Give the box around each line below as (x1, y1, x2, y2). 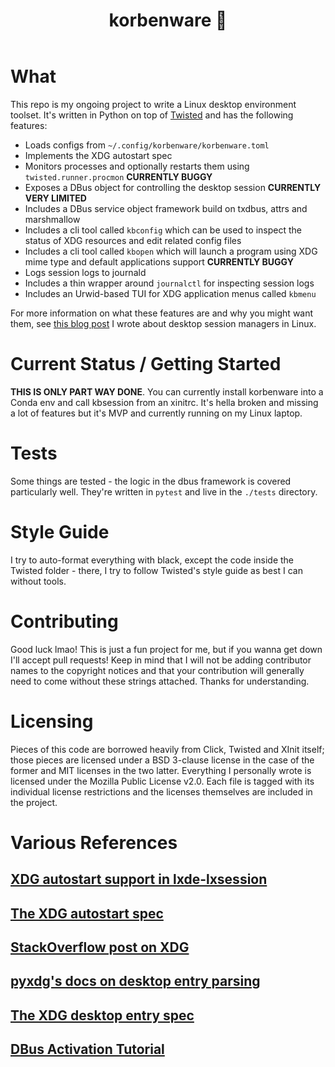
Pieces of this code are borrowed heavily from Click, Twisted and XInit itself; (10, 743, 325, 755)
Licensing (10, 710, 94, 733)
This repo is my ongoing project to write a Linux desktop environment (10, 98, 297, 110)
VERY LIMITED (24, 192, 87, 204)
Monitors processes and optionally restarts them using (24, 160, 250, 172)
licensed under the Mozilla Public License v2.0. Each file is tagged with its (10, 775, 315, 787)
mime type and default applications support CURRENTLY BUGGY (24, 255, 294, 268)
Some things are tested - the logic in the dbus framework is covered (10, 475, 292, 487)
